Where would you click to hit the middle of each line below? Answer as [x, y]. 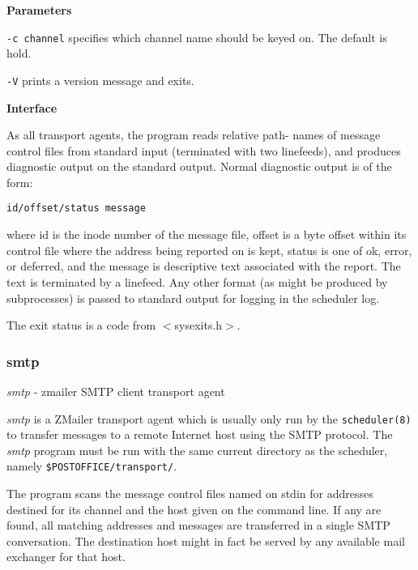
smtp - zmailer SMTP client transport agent [116, 391]
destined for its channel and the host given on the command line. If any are [194, 509]
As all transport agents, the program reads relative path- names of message [194, 135]
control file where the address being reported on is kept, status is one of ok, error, [209, 250]
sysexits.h [198, 325]
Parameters [39, 10]
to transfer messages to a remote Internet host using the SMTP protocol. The [200, 434]
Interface [32, 107]
